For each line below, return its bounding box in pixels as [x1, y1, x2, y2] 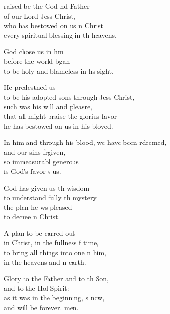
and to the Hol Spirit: [4, 283, 69, 293]
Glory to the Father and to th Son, [4, 273, 109, 284]
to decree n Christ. [4, 211, 60, 222]
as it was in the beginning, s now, [4, 292, 105, 303]
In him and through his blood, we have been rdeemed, [4, 137, 167, 147]
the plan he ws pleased [4, 201, 72, 212]
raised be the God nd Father [4, 1, 90, 11]
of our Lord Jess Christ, [4, 10, 75, 21]
